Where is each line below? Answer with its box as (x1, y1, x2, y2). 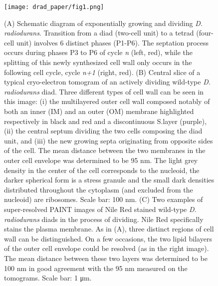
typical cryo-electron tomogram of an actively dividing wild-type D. (4, 76, 211, 87)
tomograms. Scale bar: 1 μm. (4, 272, 92, 283)
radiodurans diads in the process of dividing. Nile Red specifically (4, 213, 204, 224)
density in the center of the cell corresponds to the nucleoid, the (4, 164, 200, 175)
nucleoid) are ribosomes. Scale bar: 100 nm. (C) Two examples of (4, 194, 203, 204)
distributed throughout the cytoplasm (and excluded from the (4, 184, 193, 194)
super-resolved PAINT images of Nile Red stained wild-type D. (4, 203, 197, 214)
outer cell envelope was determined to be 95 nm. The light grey (4, 154, 198, 165)
